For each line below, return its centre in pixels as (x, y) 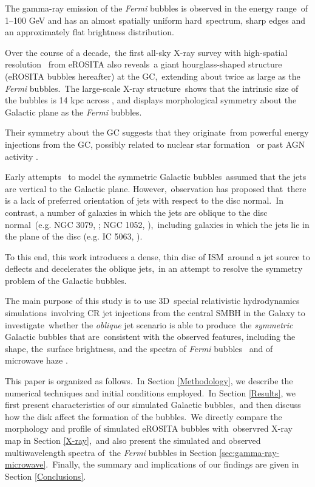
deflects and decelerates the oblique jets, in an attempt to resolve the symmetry (154, 268)
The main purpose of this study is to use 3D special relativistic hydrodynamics (152, 301)
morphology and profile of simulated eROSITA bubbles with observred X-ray (149, 428)
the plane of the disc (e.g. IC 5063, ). (74, 236)
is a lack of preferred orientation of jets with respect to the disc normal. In (144, 200)
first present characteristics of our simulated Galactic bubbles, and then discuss (153, 405)
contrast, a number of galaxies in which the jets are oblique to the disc (136, 212)
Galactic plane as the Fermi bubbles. (73, 112)
